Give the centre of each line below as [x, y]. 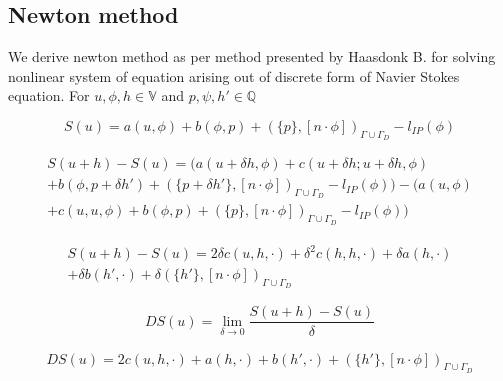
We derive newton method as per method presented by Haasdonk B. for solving [252, 56]
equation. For [49, 95]
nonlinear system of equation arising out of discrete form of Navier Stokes [234, 75]
